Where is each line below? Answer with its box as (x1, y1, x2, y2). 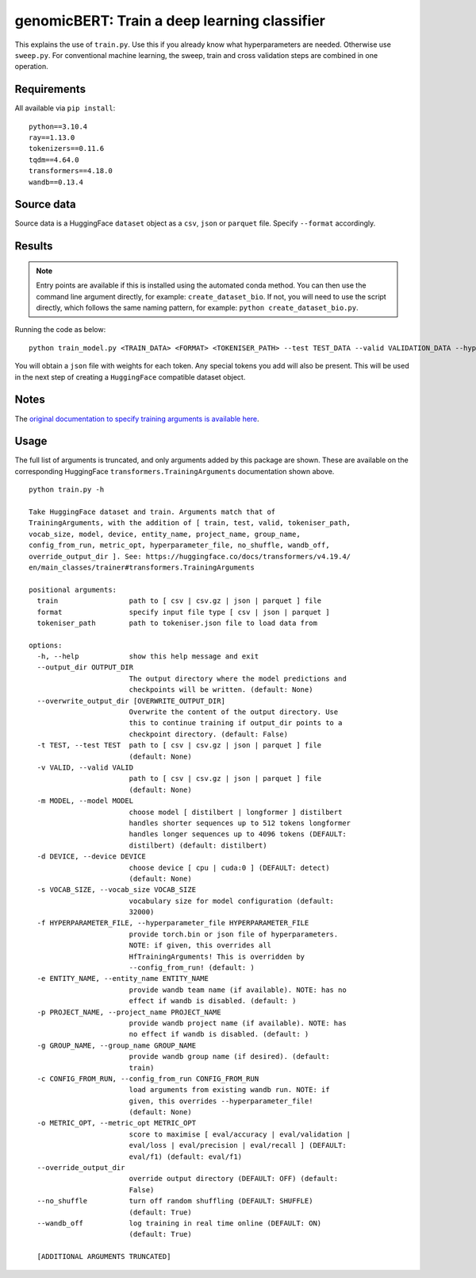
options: (29, 640, 63, 650)
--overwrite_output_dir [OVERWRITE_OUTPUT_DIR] (36, 696, 226, 705)
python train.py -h (29, 485, 105, 494)
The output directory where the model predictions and (129, 674, 347, 683)
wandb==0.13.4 (29, 177, 83, 187)
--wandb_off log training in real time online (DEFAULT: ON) (36, 1219, 322, 1227)
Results (14, 239, 53, 253)
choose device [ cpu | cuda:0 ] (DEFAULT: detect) (129, 863, 330, 872)
